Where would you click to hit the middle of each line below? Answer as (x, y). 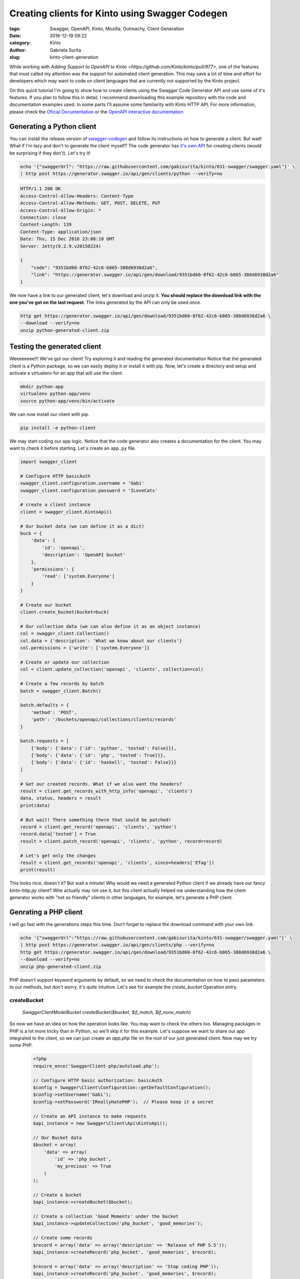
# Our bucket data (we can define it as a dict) (82, 526)
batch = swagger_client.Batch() (61, 691)
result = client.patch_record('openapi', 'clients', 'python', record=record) (121, 841)
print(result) (38, 870)
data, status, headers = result (61, 798)
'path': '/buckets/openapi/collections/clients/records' (104, 720)
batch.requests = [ (44, 741)
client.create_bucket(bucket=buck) (65, 612)
